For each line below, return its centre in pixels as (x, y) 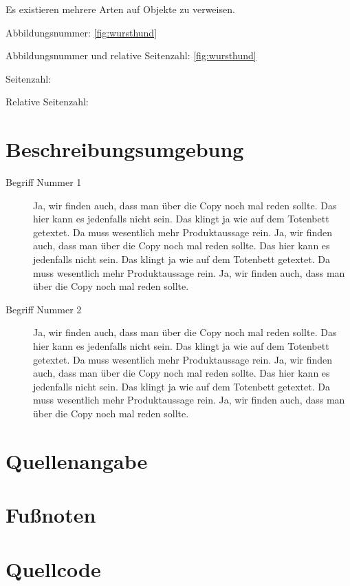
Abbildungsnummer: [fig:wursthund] (81, 32)
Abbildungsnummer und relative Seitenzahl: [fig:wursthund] (131, 55)
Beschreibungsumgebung (125, 149)
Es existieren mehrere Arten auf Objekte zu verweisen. (120, 9)
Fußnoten (51, 515)
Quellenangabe (77, 460)
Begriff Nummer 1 (44, 182)
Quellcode (53, 568)
